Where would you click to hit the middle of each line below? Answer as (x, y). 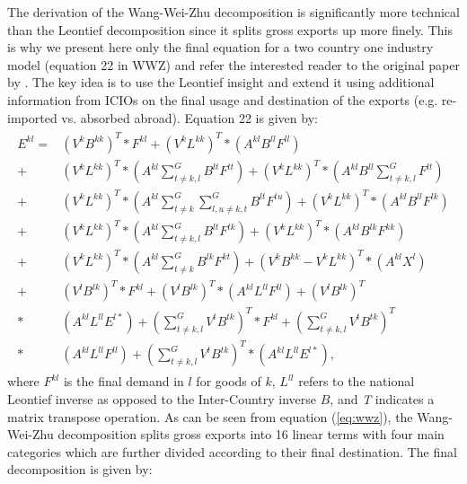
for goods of (229, 381)
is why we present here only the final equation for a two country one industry (220, 47)
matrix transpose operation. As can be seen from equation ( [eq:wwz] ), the (210, 416)
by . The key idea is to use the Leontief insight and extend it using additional (221, 82)
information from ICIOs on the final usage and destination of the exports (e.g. (223, 99)
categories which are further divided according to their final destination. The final (232, 451)
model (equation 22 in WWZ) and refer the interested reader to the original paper (233, 64)
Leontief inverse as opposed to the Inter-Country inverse (162, 399)
